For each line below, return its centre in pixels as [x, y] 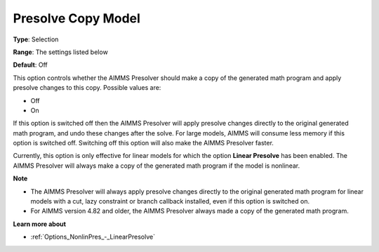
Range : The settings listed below [60, 52]
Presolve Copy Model [77, 18]
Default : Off [31, 65]
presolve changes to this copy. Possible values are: [87, 88]
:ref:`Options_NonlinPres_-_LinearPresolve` [93, 237]
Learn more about [40, 224]
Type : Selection [36, 39]
